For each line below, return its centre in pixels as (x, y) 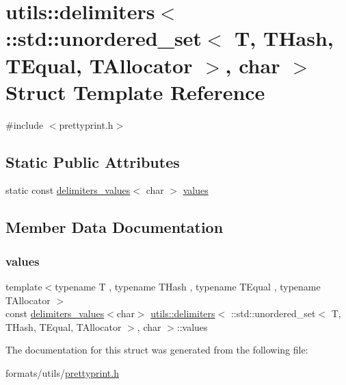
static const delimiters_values (68, 190)
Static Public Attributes (93, 161)
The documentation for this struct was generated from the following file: (157, 350)
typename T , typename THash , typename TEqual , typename (188, 287)
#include (25, 124)
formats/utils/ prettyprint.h (62, 373)
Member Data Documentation (115, 227)
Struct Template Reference (135, 91)
